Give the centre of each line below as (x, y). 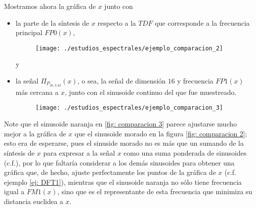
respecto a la (117, 22)
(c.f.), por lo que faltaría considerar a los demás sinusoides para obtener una (119, 162)
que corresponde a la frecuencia (202, 22)
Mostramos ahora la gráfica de (50, 6)
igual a (14, 191)
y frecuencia (195, 81)
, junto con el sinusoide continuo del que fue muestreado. (150, 92)
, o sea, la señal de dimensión (122, 81)
